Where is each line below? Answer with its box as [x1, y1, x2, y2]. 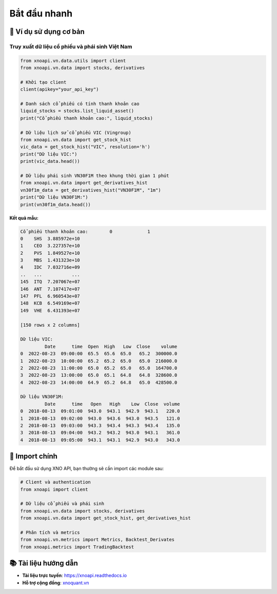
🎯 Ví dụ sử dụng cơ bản [9, 27, 85, 36]
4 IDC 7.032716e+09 [20, 265, 81, 270]
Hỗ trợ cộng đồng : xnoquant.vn [22, 580, 89, 586]
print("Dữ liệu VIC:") [20, 151, 77, 157]
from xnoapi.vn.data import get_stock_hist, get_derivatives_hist [20, 515, 191, 521]
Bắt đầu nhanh [9, 8, 73, 19]
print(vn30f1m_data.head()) [20, 201, 91, 208]
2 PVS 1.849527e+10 [20, 250, 81, 256]
